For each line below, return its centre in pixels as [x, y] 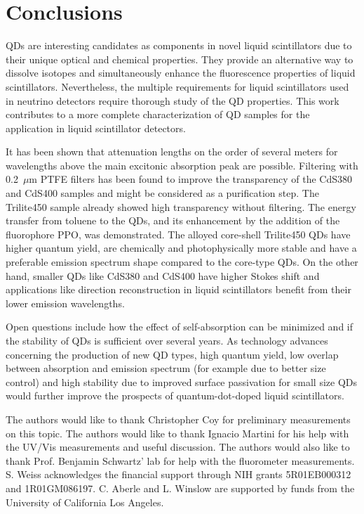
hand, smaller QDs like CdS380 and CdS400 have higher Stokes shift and [163, 275]
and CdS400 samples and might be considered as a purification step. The [162, 193]
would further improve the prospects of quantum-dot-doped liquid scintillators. [175, 396]
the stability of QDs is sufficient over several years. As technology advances [167, 340]
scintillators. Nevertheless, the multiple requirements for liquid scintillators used [177, 86]
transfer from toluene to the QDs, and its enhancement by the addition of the [173, 220]
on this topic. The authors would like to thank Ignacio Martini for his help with [177, 433]
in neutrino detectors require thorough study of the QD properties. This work [173, 100]
